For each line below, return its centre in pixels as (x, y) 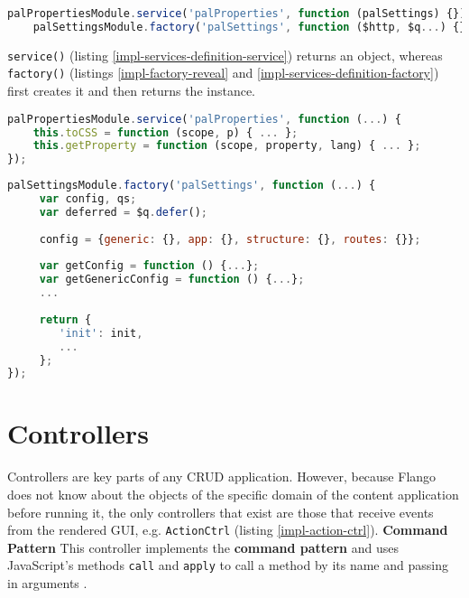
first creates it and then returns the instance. (132, 91)
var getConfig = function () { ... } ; (149, 266)
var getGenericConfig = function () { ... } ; (172, 280)
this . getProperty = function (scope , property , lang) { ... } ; (227, 146)
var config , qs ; (88, 199)
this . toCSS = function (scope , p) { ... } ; (166, 132)
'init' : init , (101, 333)
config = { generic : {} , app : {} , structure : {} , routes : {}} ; (230, 239)
